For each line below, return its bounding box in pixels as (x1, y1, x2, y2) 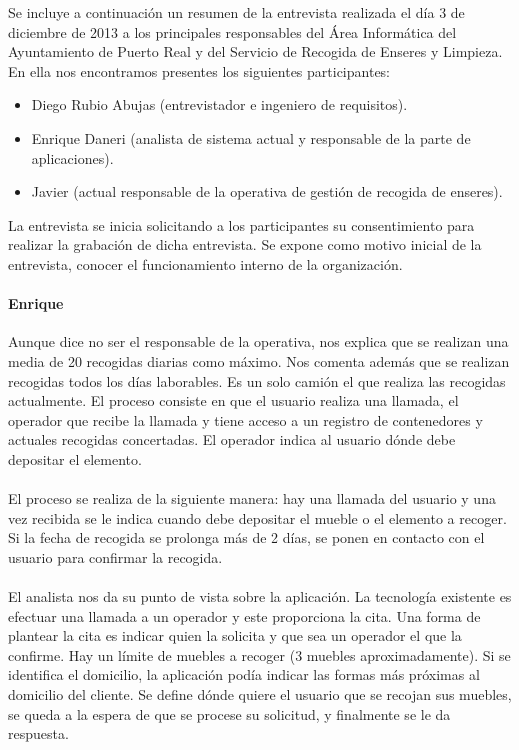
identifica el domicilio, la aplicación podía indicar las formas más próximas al (8, 664, 480, 685)
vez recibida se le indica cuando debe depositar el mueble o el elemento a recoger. (8, 507, 507, 528)
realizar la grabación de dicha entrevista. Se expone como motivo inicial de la (8, 234, 482, 255)
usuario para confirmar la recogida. (8, 546, 223, 567)
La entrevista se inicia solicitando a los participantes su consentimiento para (8, 214, 475, 235)
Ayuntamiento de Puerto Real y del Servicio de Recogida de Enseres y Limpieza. (8, 41, 503, 62)
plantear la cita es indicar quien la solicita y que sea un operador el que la (8, 625, 462, 646)
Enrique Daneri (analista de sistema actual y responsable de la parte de (31, 127, 471, 148)
